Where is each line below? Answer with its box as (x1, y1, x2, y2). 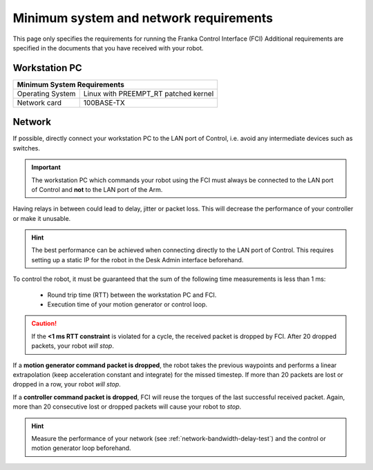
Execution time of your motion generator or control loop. (47, 300, 208, 309)
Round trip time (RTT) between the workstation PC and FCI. (47, 291, 217, 299)
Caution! (31, 320, 57, 328)
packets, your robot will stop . (31, 342, 114, 350)
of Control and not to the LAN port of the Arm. (31, 185, 163, 193)
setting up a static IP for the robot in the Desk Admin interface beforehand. (31, 255, 244, 264)
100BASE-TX (83, 97, 126, 107)
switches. (12, 144, 41, 152)
